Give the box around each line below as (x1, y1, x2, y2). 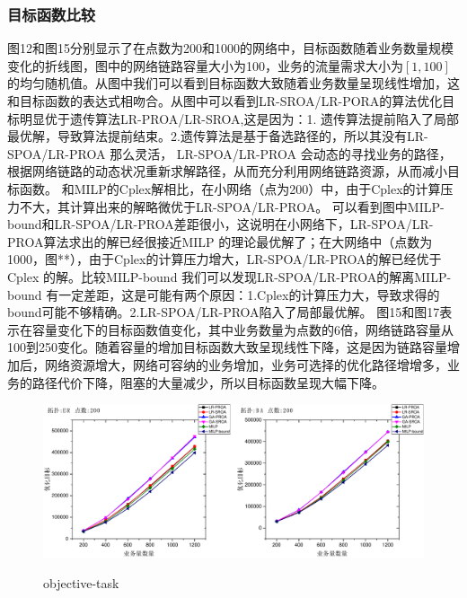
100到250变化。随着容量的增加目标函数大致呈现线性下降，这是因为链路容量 (7, 338, 447, 356)
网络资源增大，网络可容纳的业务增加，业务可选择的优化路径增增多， (44, 355, 447, 374)
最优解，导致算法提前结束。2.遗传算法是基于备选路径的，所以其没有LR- (7, 127, 428, 145)
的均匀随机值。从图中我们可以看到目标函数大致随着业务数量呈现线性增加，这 (7, 74, 460, 92)
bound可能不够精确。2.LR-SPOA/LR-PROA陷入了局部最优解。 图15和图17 (7, 303, 440, 321)
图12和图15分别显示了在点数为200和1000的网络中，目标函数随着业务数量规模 (7, 39, 454, 57)
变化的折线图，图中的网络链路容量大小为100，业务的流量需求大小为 (7, 56, 403, 75)
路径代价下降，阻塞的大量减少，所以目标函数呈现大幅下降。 (31, 373, 384, 391)
